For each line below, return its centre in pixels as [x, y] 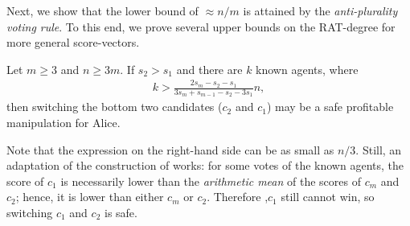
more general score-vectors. [73, 42]
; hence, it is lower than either [90, 197]
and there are [209, 69]
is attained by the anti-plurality [320, 10]
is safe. [121, 212]
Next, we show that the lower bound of [102, 10]
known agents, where [307, 69]
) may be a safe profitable [330, 107]
